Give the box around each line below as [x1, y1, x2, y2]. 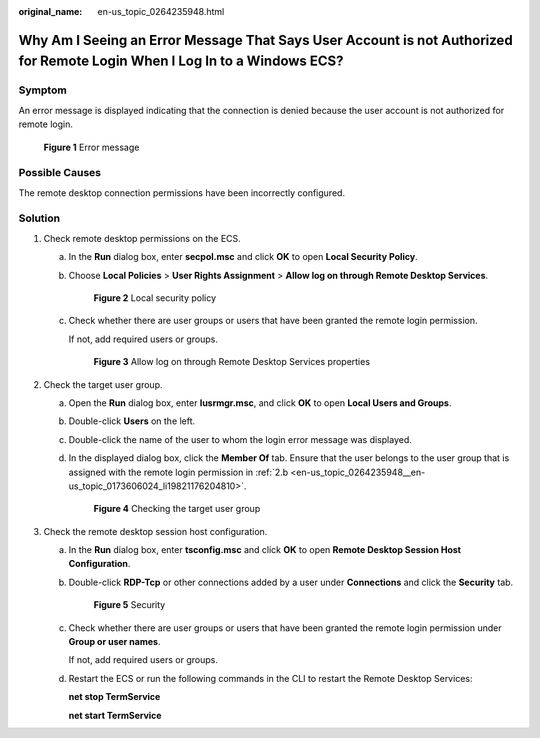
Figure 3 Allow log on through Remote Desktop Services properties [93, 356, 370, 368]
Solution [18, 211, 61, 225]
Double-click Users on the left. [68, 415, 196, 427]
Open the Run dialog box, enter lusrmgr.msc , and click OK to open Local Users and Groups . [68, 396, 452, 409]
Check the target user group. [43, 378, 163, 390]
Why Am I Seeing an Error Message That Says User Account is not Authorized [18, 31, 514, 49]
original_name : [18, 6, 83, 17]
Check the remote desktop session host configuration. [43, 525, 268, 537]
